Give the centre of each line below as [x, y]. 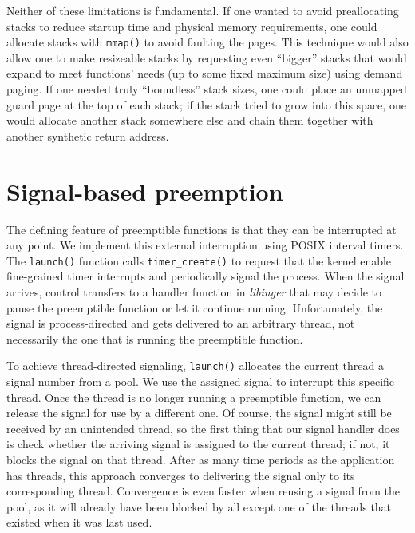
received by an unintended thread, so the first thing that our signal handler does [203, 428]
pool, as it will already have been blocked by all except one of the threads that [199, 506]
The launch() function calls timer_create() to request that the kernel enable [199, 260]
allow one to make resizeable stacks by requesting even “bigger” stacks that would [207, 57]
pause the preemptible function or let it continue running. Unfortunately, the [195, 307]
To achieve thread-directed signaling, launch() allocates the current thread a [195, 366]
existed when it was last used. [79, 522]
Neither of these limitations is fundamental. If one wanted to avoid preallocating [203, 10]
